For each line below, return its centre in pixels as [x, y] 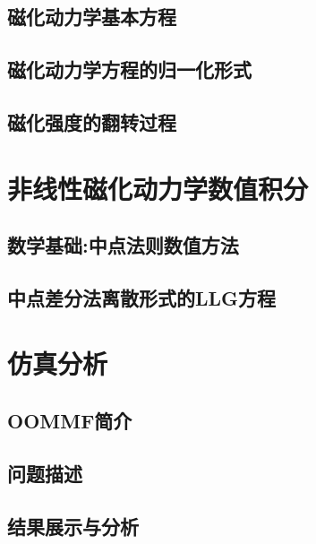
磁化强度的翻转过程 [92, 121]
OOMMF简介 [70, 421]
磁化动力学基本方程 [92, 17]
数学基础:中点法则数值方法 [123, 245]
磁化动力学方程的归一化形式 [129, 69]
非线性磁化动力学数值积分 [158, 188]
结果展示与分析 [73, 526]
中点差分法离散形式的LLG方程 [142, 297]
